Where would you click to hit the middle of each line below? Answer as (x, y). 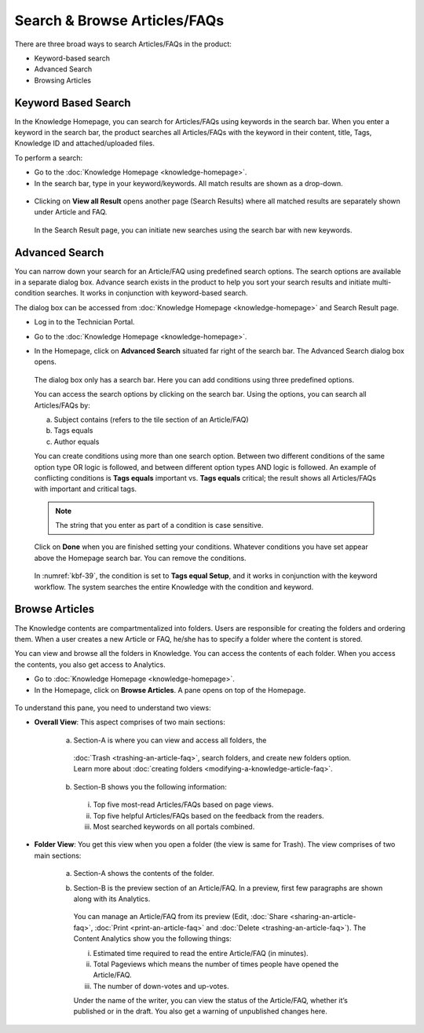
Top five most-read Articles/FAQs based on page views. (183, 804)
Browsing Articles (63, 80)
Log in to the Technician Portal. (84, 322)
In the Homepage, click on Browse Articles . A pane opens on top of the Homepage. (170, 690)
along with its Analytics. (112, 899)
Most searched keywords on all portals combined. (174, 827)
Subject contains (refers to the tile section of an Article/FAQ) (151, 419)
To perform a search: (49, 158)
